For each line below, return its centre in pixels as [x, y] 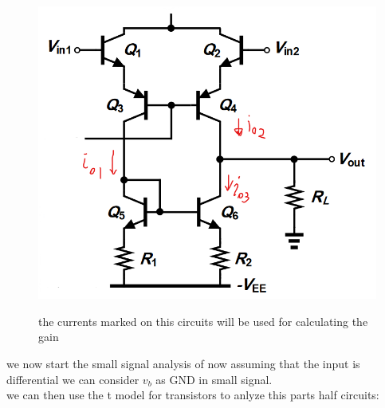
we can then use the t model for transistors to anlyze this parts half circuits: [193, 395]
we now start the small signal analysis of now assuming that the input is [183, 363]
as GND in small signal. [214, 379]
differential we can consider [73, 379]
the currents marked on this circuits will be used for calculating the [203, 321]
